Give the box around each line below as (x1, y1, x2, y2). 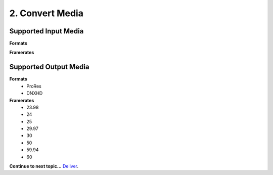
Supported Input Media (9, 27, 84, 35)
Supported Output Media (9, 63, 89, 71)
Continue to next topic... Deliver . (9, 163, 78, 169)
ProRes (26, 83, 41, 89)
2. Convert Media (9, 8, 83, 19)
